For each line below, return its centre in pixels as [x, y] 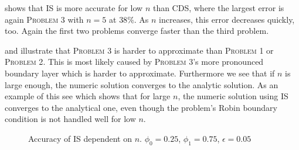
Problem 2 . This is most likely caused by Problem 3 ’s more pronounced [134, 62]
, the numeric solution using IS [233, 96]
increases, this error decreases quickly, [227, 19]
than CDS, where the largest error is [218, 8]
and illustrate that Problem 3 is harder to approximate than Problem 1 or [139, 50]
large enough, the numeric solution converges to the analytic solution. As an [142, 84]
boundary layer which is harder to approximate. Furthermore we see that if [140, 73]
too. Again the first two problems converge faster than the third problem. [137, 31]
